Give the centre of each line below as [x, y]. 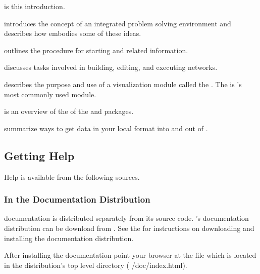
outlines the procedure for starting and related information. [96, 50]
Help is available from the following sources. [72, 177]
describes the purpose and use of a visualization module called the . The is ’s [123, 84]
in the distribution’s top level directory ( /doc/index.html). [96, 265]
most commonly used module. [50, 94]
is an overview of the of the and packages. [69, 111]
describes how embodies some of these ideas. [73, 33]
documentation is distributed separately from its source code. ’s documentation [126, 218]
